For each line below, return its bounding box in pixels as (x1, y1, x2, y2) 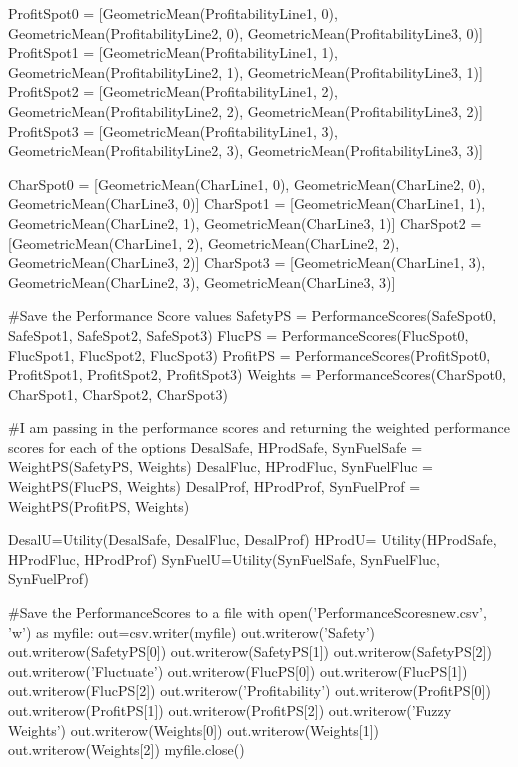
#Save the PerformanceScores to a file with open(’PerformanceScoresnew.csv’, (8, 602, 487, 623)
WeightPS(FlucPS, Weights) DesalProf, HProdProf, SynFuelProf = (8, 476, 421, 497)
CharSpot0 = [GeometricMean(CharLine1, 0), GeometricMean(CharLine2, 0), (8, 173, 486, 194)
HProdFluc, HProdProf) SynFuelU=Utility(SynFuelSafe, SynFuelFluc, (8, 548, 440, 569)
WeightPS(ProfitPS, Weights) (8, 495, 190, 516)
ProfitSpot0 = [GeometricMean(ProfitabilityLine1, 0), (8, 3, 338, 23)
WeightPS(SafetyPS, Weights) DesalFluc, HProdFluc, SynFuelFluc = (8, 456, 433, 477)
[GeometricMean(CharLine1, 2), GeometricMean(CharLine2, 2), (8, 232, 400, 253)
